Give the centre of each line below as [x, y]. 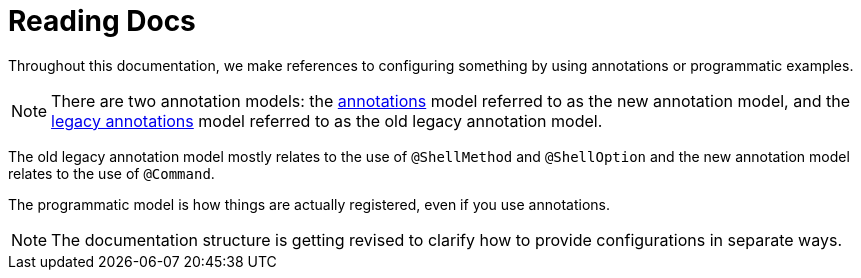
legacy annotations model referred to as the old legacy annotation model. [327, 120]
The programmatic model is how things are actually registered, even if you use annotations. [309, 204]
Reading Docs [102, 21]
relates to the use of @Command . [111, 173]
